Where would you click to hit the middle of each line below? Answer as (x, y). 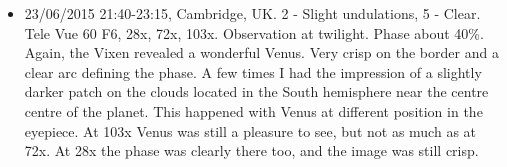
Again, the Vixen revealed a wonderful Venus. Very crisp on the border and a (261, 52)
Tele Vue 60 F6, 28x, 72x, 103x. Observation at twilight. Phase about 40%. (254, 32)
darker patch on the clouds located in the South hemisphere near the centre (256, 91)
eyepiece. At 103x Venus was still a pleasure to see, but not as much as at (250, 130)
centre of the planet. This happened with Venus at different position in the (253, 110)
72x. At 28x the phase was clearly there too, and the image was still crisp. (251, 150)
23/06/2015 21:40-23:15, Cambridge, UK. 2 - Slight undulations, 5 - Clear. (252, 13)
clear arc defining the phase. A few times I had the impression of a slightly (253, 71)
